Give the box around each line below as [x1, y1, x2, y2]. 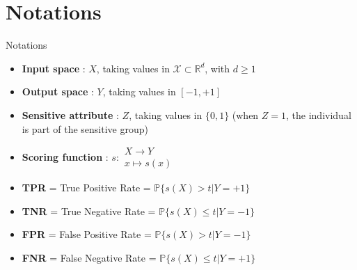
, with [205, 61, 230, 75]
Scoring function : [22, 150, 109, 164]
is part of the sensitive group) [22, 121, 148, 136]
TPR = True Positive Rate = [22, 180, 151, 195]
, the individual [286, 107, 351, 122]
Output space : [22, 84, 94, 99]
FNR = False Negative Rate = [22, 250, 157, 264]
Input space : [22, 61, 86, 75]
